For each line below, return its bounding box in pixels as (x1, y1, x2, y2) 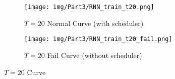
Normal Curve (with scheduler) (47, 17, 144, 28)
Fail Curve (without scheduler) (47, 49, 142, 60)
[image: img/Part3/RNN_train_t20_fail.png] (24, 35, 172, 43)
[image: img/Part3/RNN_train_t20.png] (24, 3, 154, 10)
